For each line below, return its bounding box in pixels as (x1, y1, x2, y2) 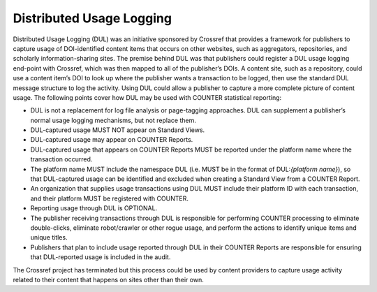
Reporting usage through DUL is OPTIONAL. (30, 204, 158, 212)
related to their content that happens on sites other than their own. (13, 275, 204, 284)
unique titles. (30, 233, 68, 242)
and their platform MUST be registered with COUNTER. (30, 194, 188, 203)
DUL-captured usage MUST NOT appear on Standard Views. (30, 126, 205, 134)
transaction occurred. (30, 155, 93, 163)
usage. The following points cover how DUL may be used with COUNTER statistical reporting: (13, 93, 282, 101)
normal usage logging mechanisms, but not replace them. (30, 116, 197, 124)
